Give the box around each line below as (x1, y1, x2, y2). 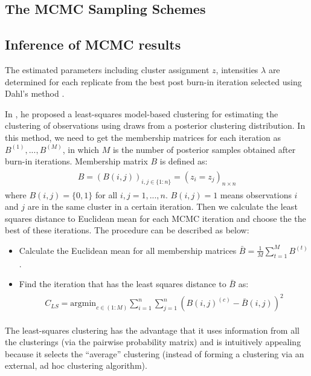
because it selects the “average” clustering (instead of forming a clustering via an (5, 347, 304, 360)
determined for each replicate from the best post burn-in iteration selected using (5, 75, 302, 88)
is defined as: (159, 155, 208, 167)
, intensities (216, 63, 258, 76)
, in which (62, 143, 99, 155)
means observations (220, 188, 292, 201)
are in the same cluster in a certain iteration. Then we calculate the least (27, 200, 298, 213)
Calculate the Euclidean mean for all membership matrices (19, 244, 237, 256)
